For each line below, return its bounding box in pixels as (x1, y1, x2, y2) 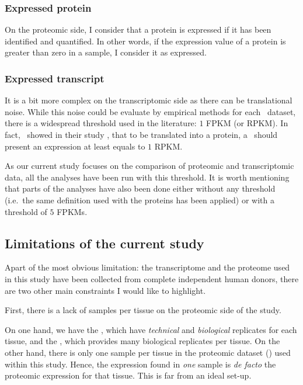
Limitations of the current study (5, 234, 204, 252)
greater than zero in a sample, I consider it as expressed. (5, 46, 207, 58)
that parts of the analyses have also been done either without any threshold (5, 182, 276, 195)
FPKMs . (57, 205, 88, 217)
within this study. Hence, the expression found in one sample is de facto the (5, 358, 276, 370)
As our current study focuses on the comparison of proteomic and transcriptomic (5, 159, 294, 172)
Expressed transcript (5, 71, 105, 85)
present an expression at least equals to (5, 140, 145, 152)
